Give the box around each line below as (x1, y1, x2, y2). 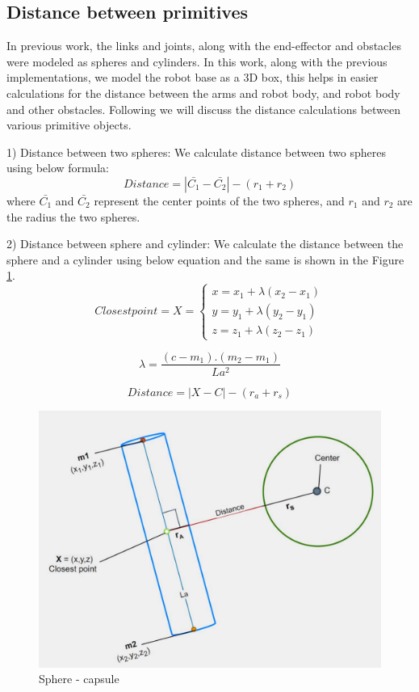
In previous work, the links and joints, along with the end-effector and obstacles (6, 37, 401, 54)
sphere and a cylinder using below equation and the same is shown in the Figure (6, 251, 404, 268)
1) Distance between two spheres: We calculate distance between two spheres (6, 143, 387, 160)
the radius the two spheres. (6, 208, 140, 225)
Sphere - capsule (39, 670, 119, 687)
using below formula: (6, 159, 109, 176)
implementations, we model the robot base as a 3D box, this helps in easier (6, 69, 379, 86)
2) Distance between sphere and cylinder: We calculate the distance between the (6, 235, 404, 252)
